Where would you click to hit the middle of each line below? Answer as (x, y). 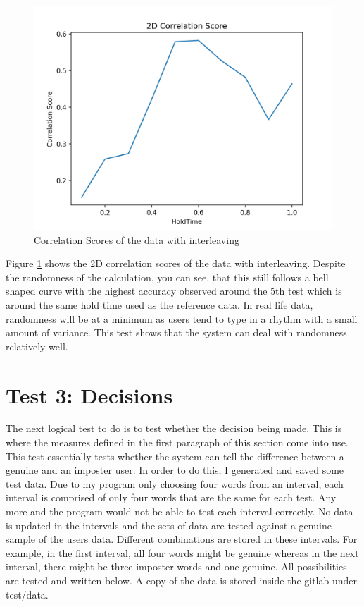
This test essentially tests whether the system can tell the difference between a (175, 456)
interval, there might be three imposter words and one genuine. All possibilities (176, 566)
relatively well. (37, 346)
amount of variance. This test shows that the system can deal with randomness (176, 332)
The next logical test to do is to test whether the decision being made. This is (174, 428)
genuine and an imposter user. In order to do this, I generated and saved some (175, 470)
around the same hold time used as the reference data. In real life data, (159, 304)
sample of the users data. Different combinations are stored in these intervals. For (182, 539)
